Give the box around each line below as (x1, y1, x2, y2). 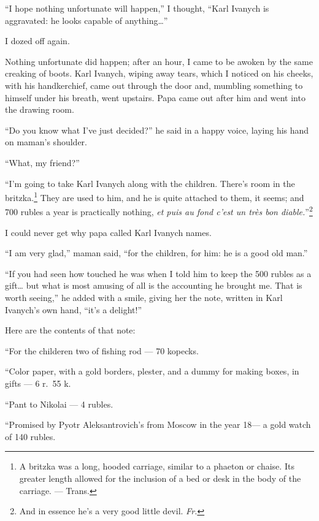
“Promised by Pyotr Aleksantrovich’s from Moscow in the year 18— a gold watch (5, 418, 311, 431)
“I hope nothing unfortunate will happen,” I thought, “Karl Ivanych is (5, 2, 269, 14)
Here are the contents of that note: (5, 324, 136, 337)
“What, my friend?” (5, 156, 80, 169)
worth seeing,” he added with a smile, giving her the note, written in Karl (5, 291, 283, 303)
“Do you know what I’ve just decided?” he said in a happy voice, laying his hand (5, 123, 309, 136)
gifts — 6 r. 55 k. (5, 376, 71, 389)
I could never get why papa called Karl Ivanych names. (5, 226, 212, 238)
